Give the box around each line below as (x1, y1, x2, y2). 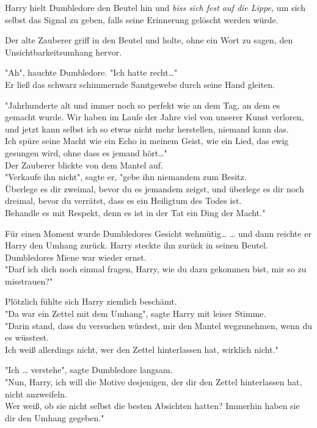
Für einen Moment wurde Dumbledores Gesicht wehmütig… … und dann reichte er (5, 227, 312, 239)
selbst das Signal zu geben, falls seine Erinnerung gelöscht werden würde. (5, 13, 279, 26)
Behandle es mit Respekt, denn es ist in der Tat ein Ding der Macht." (5, 206, 266, 219)
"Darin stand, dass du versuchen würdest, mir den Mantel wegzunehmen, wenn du (5, 319, 312, 332)
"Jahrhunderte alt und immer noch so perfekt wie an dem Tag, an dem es (5, 98, 280, 111)
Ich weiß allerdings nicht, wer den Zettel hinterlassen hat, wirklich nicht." (5, 343, 279, 355)
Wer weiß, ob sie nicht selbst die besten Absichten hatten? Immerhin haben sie (5, 399, 300, 412)
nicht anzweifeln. (5, 387, 67, 400)
